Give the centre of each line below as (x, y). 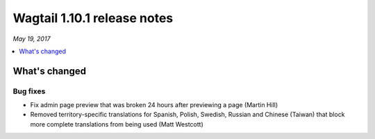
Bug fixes (29, 91)
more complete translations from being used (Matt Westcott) (117, 124)
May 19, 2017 (32, 39)
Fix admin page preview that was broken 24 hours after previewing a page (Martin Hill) (154, 105)
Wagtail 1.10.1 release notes (93, 18)
